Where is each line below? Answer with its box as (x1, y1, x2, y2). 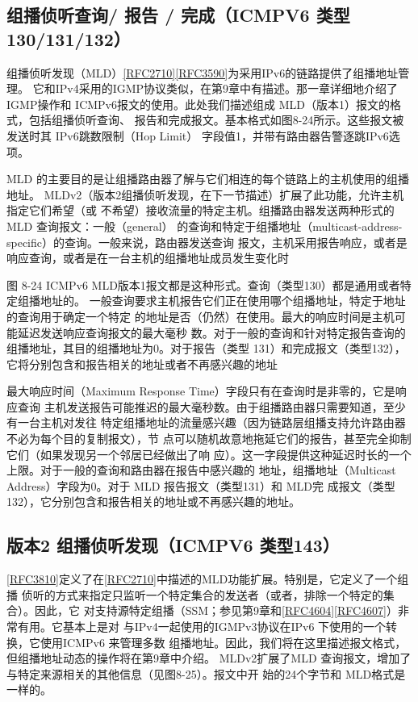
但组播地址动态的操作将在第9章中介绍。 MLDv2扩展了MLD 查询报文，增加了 (6, 650, 412, 666)
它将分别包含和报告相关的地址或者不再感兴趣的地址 (6, 355, 278, 372)
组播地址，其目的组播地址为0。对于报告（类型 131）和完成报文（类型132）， (6, 340, 406, 357)
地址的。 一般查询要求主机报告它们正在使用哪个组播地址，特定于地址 (40, 292, 406, 309)
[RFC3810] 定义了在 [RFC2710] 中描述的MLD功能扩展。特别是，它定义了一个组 (6, 570, 409, 587)
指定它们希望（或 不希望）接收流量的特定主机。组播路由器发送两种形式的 (6, 202, 395, 219)
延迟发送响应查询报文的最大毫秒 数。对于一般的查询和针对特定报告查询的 (17, 324, 406, 341)
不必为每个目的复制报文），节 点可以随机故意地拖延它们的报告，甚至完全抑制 (6, 430, 412, 447)
